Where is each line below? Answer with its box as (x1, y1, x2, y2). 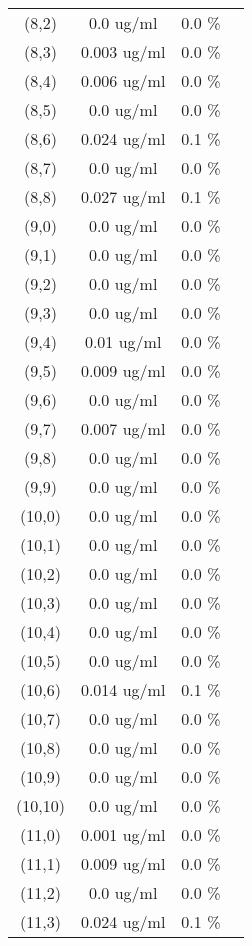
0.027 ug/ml (80, 185, 166, 208)
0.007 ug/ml (80, 417, 166, 440)
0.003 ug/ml (80, 40, 166, 63)
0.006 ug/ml (80, 69, 166, 92)
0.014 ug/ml (80, 678, 166, 701)
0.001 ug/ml (80, 823, 166, 846)
